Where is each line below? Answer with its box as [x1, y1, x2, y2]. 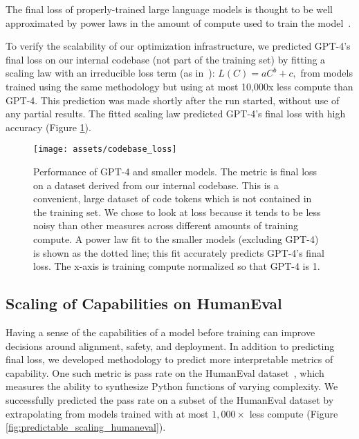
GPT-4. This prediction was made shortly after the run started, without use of [6, 92, 340, 107]
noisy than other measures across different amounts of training [33, 218, 298, 233]
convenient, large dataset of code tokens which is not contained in [33, 191, 312, 206]
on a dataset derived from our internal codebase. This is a [33, 177, 279, 192]
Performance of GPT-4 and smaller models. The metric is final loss [33, 164, 317, 178]
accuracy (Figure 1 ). [6, 119, 91, 134]
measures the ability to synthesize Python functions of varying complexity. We [6, 379, 338, 393]
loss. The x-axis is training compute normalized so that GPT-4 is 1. [33, 259, 320, 273]
